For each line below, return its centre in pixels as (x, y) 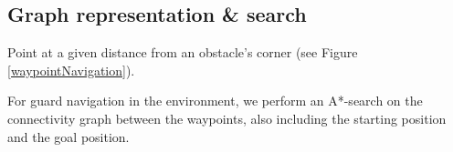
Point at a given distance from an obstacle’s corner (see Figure (183, 52)
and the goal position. (68, 136)
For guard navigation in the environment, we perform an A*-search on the (215, 101)
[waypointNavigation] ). (71, 70)
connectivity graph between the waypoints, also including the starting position (227, 118)
